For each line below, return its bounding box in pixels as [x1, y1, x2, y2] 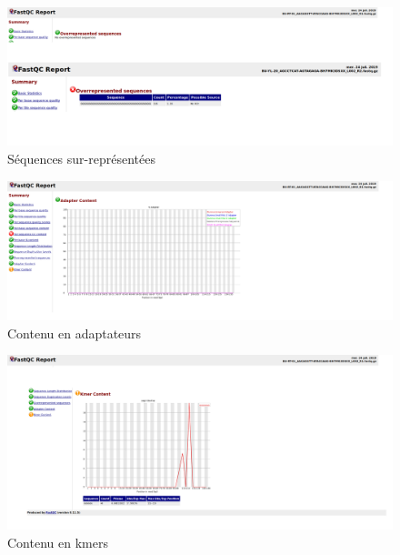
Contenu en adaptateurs [7, 323, 142, 342]
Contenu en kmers [7, 532, 108, 551]
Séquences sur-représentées [7, 148, 155, 167]
